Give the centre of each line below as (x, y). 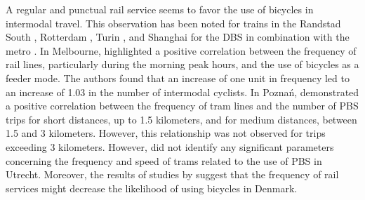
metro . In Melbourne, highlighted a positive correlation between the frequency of (181, 50)
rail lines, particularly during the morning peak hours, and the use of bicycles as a (182, 64)
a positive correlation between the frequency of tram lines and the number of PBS (182, 106)
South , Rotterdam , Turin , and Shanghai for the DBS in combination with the (178, 37)
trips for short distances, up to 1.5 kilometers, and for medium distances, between (181, 119)
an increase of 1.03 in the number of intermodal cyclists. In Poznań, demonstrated (182, 92)
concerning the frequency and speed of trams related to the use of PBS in (164, 160)
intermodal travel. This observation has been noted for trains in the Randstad (173, 23)
